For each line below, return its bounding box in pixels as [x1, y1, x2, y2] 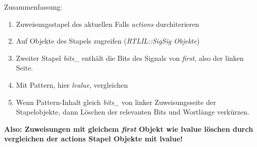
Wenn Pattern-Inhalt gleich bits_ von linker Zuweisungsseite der [16, 96, 216, 107]
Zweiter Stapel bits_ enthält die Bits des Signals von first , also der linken [16, 52, 244, 63]
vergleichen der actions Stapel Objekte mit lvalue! [4, 133, 183, 144]
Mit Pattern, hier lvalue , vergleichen [16, 79, 128, 90]
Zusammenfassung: [4, 2, 62, 12]
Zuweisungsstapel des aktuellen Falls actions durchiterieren [16, 18, 199, 29]
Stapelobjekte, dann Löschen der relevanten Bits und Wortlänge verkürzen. [16, 106, 249, 117]
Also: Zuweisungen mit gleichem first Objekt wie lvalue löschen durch [4, 123, 253, 134]
